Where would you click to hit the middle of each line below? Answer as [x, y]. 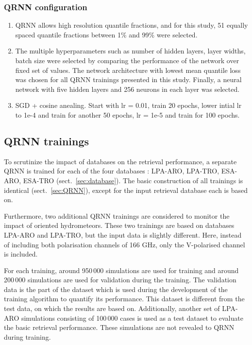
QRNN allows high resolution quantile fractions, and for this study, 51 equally [132, 25]
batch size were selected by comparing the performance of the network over [127, 60]
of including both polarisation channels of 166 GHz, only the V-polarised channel [125, 244]
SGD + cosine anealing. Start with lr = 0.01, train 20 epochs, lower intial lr [128, 105]
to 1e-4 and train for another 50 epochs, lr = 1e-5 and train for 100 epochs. [127, 114]
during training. [27, 336]
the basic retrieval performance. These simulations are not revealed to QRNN [119, 327]
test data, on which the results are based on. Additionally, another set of [112, 308]
